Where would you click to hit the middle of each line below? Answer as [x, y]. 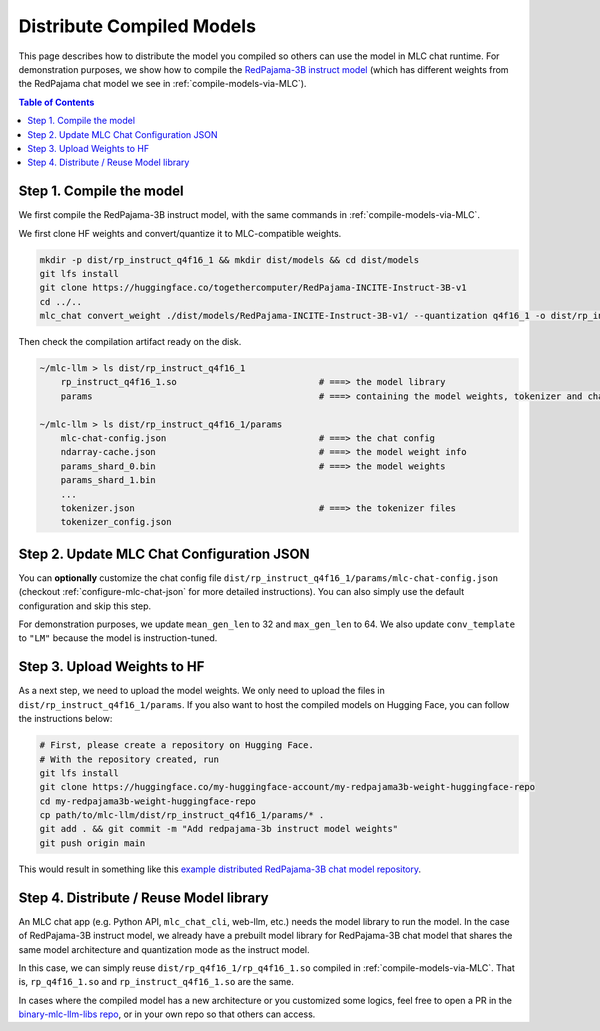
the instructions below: [65, 719]
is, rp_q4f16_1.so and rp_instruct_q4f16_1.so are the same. [156, 982]
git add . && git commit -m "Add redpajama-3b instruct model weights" [219, 829]
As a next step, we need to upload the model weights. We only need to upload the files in [201, 691]
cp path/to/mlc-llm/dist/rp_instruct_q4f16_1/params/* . [182, 815]
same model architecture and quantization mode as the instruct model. [164, 949]
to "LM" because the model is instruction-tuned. [118, 638]
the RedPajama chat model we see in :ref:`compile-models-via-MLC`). [162, 84]
